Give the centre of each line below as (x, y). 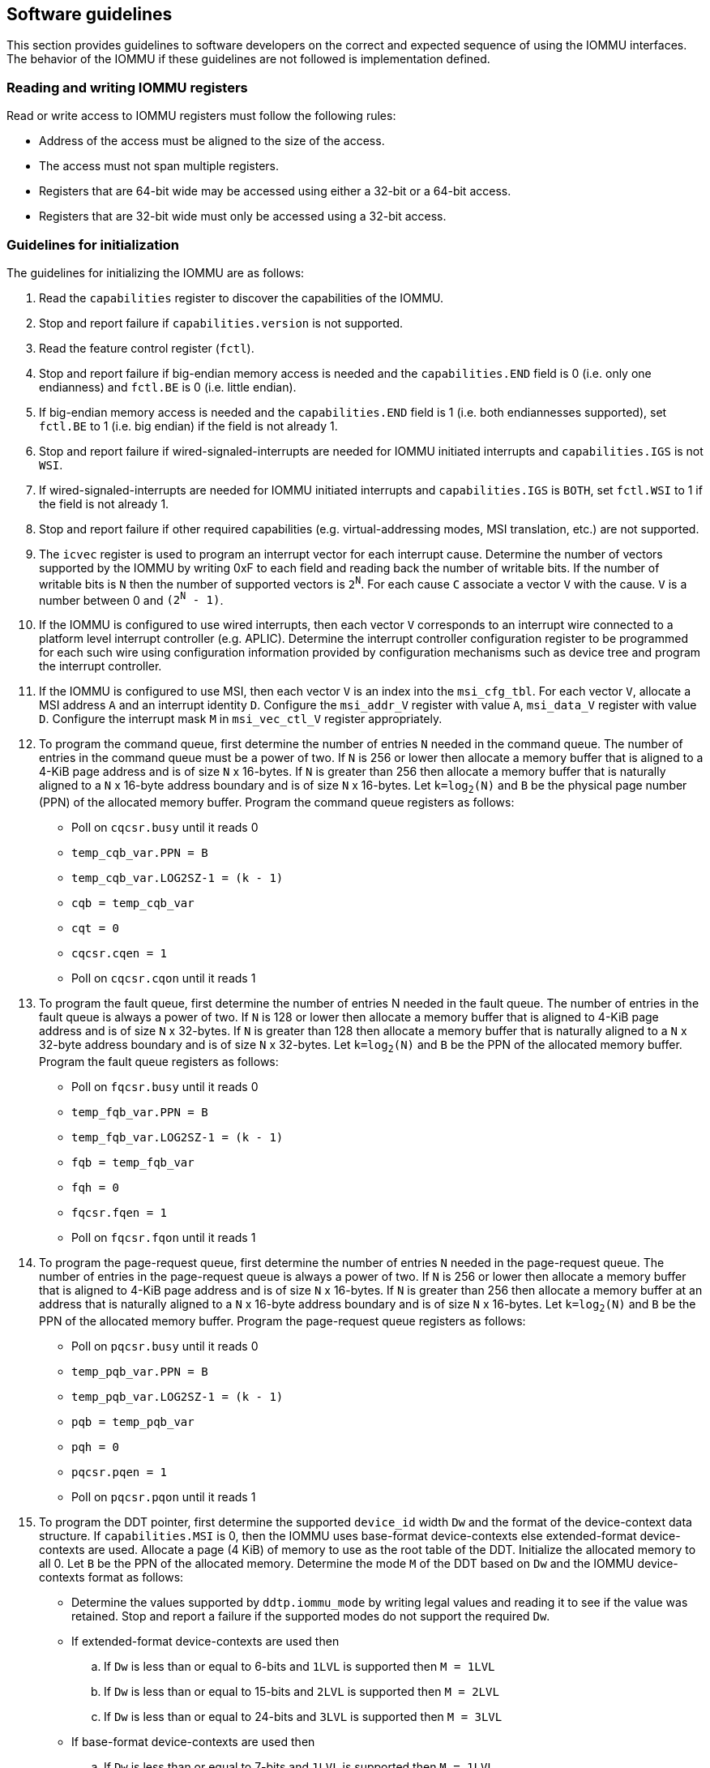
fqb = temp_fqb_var (133, 1162)
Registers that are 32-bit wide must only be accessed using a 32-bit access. (243, 216)
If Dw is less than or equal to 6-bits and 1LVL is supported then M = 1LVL (299, 1666)
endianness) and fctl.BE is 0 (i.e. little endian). (168, 387)
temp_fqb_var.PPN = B (140, 1112)
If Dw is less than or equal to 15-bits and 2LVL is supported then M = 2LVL (302, 1691)
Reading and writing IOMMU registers (127, 87)
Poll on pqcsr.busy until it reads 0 (165, 1346)
